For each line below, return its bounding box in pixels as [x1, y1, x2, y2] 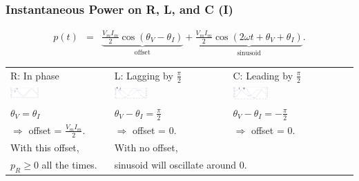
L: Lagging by [114, 68, 173, 82]
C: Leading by [233, 68, 293, 82]
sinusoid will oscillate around [114, 158, 237, 172]
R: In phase [10, 68, 59, 83]
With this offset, [10, 140, 79, 154]
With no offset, [114, 140, 178, 154]
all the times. [41, 157, 97, 171]
